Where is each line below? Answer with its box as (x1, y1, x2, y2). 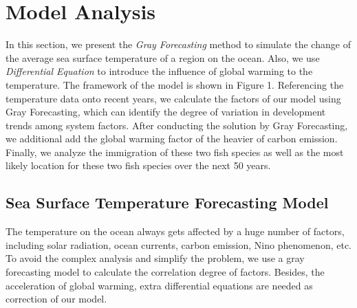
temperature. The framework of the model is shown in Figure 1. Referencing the (6, 77, 344, 91)
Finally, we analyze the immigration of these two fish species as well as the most (6, 144, 344, 159)
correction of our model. (6, 291, 107, 306)
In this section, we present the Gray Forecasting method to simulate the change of (6, 37, 351, 52)
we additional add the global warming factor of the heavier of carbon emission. (6, 131, 338, 146)
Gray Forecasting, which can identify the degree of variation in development (6, 104, 326, 119)
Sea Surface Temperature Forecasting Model (6, 192, 329, 213)
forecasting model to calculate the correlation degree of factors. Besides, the (6, 265, 325, 279)
